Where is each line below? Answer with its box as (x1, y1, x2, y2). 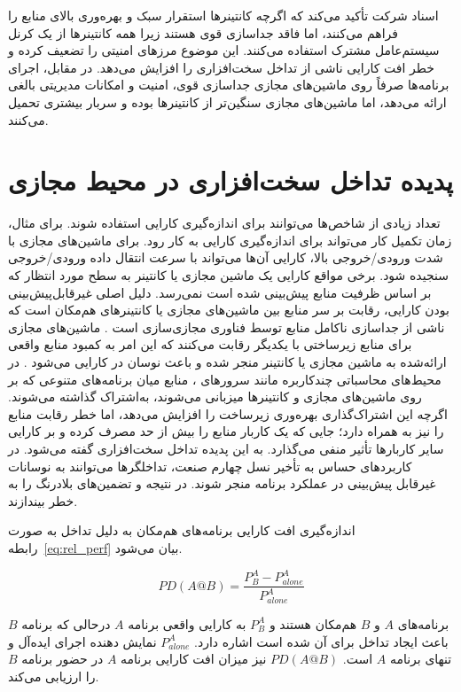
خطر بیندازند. (8, 491, 78, 509)
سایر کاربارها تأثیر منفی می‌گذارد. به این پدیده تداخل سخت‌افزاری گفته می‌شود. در (8, 439, 444, 457)
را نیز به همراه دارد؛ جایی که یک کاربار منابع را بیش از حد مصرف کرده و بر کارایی (8, 422, 444, 440)
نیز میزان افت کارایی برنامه (121, 649, 267, 668)
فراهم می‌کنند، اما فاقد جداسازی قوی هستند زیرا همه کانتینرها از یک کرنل (8, 23, 399, 42)
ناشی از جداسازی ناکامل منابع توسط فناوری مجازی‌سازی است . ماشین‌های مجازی (8, 317, 445, 336)
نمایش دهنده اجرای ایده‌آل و (8, 632, 157, 650)
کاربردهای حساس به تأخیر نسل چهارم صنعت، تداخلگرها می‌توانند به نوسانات (8, 456, 412, 475)
